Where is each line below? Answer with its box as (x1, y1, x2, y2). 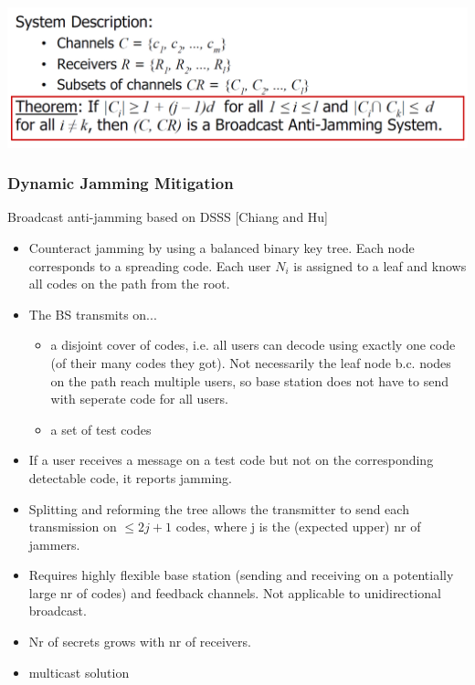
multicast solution (28, 662, 130, 681)
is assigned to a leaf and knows (293, 256, 467, 275)
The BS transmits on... (28, 304, 157, 323)
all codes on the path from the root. (28, 274, 230, 293)
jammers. (28, 534, 80, 553)
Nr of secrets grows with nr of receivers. (28, 632, 251, 651)
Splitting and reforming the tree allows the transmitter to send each (28, 499, 409, 518)
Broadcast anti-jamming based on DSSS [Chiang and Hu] (7, 207, 329, 227)
